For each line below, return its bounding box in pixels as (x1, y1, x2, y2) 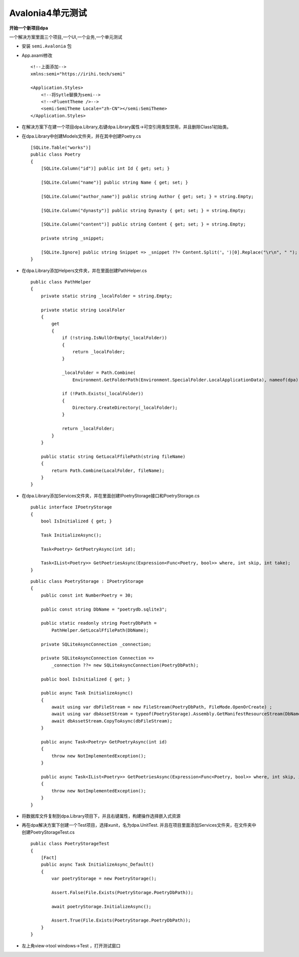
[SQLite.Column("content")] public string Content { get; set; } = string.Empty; (40, 222, 246, 227)
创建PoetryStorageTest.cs (21, 829, 75, 835)
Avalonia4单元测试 (9, 7, 87, 18)
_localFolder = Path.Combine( (62, 370, 136, 376)
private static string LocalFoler (40, 307, 126, 313)
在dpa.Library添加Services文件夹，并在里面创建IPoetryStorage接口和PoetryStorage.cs (21, 492, 200, 498)
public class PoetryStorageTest (30, 841, 110, 847)
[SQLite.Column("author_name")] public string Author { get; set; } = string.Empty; (40, 194, 254, 199)
